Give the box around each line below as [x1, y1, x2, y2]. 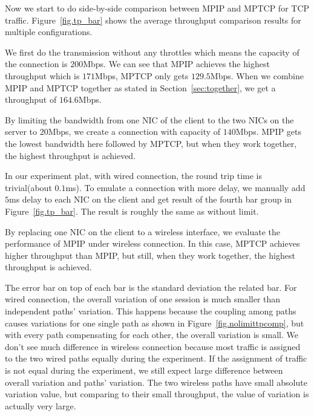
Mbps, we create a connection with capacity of [48, 125, 221, 138]
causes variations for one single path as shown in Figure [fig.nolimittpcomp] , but [5, 316, 304, 329]
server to [5, 125, 38, 138]
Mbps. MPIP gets [235, 125, 302, 138]
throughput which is [5, 69, 80, 82]
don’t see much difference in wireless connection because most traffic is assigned [5, 340, 301, 353]
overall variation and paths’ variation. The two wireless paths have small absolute [5, 375, 307, 388]
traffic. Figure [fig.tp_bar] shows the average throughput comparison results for [5, 13, 301, 26]
